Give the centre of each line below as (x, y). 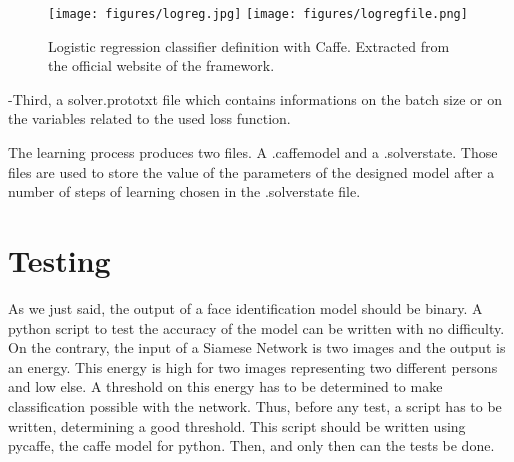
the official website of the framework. (161, 65)
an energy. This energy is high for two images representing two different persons (253, 366)
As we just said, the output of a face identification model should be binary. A (245, 307)
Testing (59, 260)
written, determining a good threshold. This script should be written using (237, 425)
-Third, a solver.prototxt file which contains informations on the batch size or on (255, 98)
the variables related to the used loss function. (149, 118)
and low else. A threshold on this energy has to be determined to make (225, 386)
